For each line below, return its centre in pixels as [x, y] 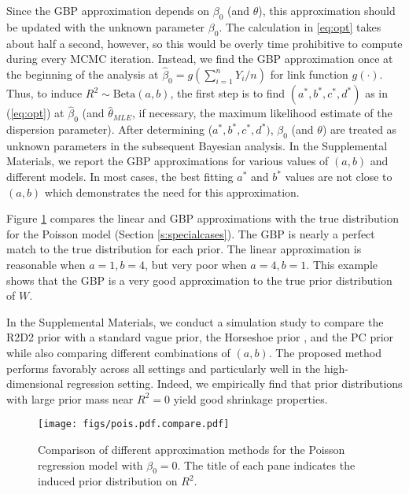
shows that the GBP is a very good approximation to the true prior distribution [199, 280]
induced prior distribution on [108, 481]
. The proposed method [325, 352]
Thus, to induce [44, 93]
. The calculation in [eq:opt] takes [300, 26]
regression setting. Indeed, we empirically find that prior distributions [235, 383]
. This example [342, 264]
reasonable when [46, 264]
